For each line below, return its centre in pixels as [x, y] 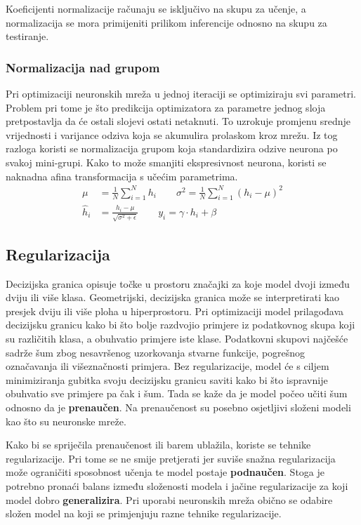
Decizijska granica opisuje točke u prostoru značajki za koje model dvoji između [178, 283]
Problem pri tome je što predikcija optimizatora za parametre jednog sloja [166, 107]
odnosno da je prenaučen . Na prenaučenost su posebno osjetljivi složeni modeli [178, 407]
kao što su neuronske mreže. [66, 421]
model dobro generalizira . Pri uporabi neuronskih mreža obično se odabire [169, 499]
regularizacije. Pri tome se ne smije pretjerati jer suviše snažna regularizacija [171, 458]
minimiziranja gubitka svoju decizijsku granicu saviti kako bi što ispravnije [167, 379]
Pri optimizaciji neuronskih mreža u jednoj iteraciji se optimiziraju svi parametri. [181, 93]
